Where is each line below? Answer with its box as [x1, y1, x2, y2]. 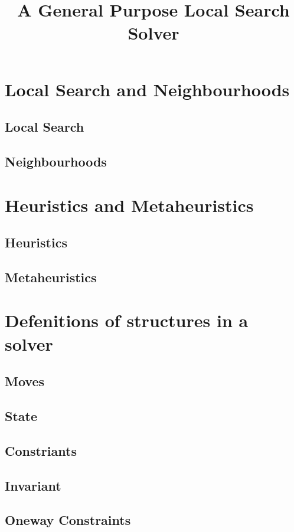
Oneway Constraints [5, 511, 131, 529]
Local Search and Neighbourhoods [5, 77, 290, 101]
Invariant [5, 476, 61, 494]
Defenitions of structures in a [5, 308, 249, 332]
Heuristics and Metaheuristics [5, 192, 254, 217]
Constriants [5, 441, 77, 459]
